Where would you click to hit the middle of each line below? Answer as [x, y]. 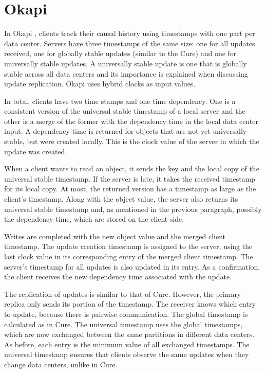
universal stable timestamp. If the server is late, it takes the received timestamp [130, 178]
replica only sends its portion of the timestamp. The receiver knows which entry [130, 304]
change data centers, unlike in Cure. [61, 364]
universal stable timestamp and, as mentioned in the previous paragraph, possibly [133, 209]
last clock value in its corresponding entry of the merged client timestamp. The [129, 256]
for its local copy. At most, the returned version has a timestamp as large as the [130, 189]
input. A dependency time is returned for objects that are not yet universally [126, 131]
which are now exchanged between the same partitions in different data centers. [129, 334]
